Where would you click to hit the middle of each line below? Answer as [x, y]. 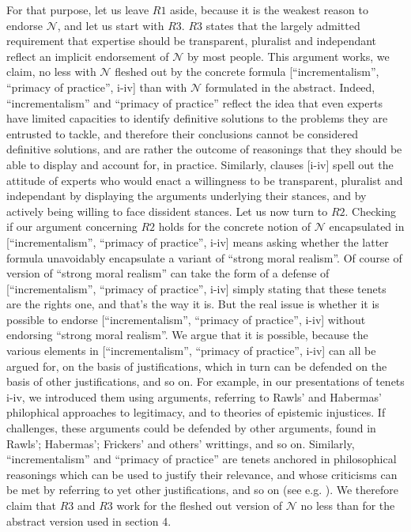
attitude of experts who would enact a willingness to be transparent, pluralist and [205, 180]
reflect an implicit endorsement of [88, 56]
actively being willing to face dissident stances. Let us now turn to [167, 211]
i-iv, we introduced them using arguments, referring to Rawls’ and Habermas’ [194, 396]
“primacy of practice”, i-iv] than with [97, 87]
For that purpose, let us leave [78, 9]
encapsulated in [367, 226]
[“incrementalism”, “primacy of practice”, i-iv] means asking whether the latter [198, 241]
